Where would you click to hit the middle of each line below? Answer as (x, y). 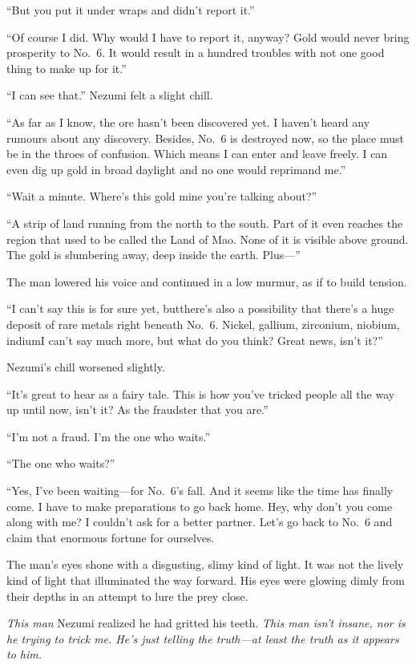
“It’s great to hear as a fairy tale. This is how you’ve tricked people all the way (201, 393)
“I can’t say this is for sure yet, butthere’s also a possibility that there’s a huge (200, 308)
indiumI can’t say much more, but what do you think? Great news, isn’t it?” (195, 340)
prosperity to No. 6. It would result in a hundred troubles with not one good (196, 53)
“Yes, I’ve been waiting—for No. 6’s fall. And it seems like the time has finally (200, 491)
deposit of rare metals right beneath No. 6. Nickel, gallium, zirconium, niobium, (203, 324)
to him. (24, 654)
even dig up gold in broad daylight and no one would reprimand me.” (176, 169)
